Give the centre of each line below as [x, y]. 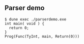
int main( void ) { [25, 23]
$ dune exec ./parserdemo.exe [36, 19]
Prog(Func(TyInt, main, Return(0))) [42, 36]
